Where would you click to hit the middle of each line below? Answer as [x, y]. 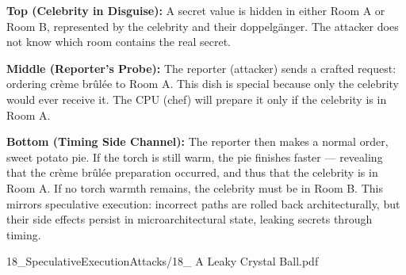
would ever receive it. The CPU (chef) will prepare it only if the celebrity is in [197, 99]
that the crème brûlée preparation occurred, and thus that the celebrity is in [192, 172]
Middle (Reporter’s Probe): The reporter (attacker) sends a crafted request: [201, 68]
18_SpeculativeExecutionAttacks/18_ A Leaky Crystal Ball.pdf [163, 261]
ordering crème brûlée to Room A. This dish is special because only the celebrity [203, 84]
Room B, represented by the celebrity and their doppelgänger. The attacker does [203, 26]
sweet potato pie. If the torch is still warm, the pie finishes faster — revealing [195, 157]
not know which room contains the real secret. [119, 42]
